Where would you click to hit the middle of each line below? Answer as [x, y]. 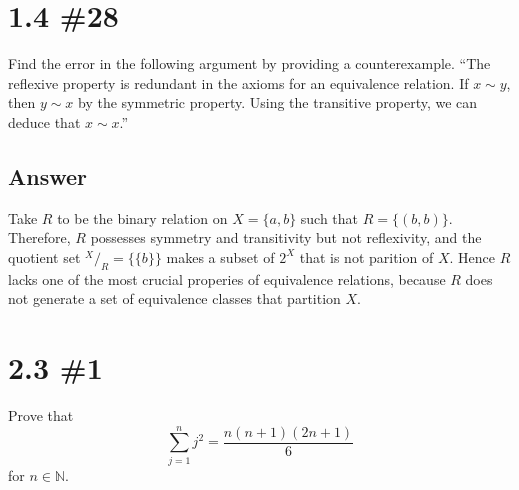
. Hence [472, 256]
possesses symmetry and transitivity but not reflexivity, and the [286, 237]
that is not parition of [366, 256]
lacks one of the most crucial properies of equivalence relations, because [227, 278]
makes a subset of [220, 256]
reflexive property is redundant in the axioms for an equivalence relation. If [238, 82]
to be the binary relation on [142, 217]
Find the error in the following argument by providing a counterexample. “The [249, 63]
